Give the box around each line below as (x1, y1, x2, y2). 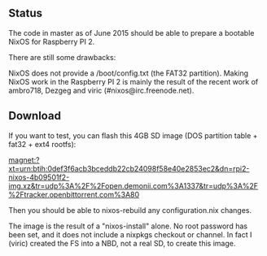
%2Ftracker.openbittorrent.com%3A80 (8, 189, 140, 199)
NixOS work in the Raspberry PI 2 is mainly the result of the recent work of (8, 76, 259, 86)
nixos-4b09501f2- (8, 172, 70, 182)
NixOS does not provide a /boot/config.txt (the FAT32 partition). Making (8, 68, 249, 78)
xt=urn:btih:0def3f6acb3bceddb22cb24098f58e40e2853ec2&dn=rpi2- (8, 163, 250, 173)
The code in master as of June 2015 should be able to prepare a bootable (8, 28, 255, 37)
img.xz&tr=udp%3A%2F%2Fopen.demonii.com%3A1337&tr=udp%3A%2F (8, 180, 259, 190)
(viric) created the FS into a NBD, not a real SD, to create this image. (8, 238, 236, 248)
